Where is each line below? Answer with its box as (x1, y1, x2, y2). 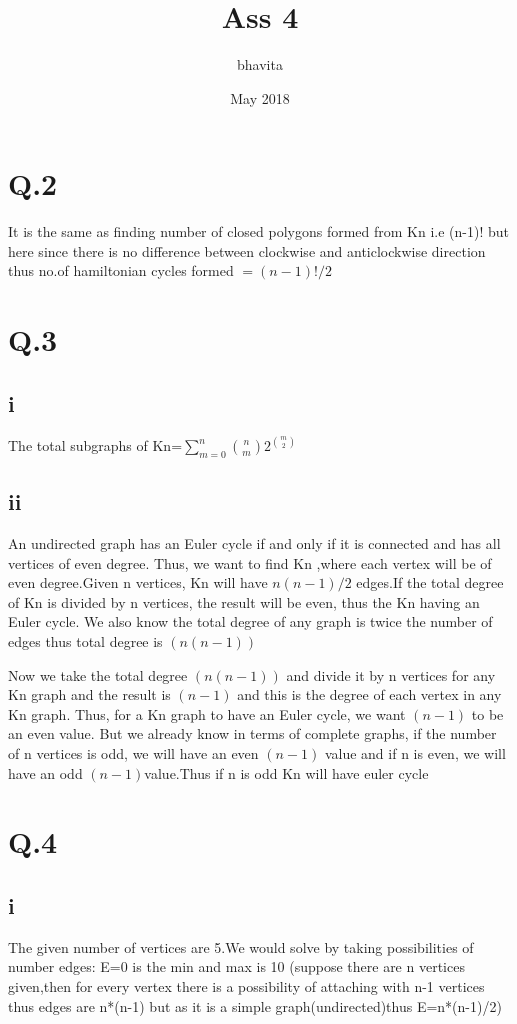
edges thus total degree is (8, 631, 163, 652)
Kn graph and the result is (8, 684, 171, 705)
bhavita (237, 54, 283, 75)
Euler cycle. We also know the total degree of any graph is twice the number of (8, 611, 493, 632)
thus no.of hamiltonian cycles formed (8, 260, 234, 281)
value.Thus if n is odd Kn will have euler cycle (144, 762, 429, 783)
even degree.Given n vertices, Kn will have (8, 572, 268, 593)
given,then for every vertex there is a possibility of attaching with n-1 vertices (8, 975, 485, 996)
